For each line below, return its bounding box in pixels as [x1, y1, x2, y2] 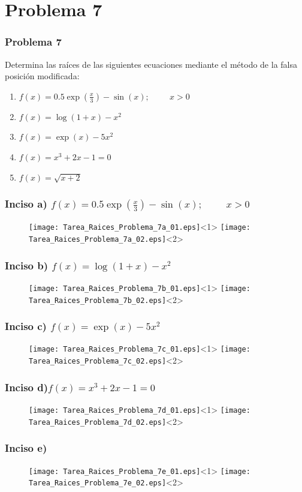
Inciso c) [5, 319, 47, 334]
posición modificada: [5, 70, 80, 82]
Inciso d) [5, 379, 49, 394]
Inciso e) [5, 440, 47, 455]
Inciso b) [5, 257, 49, 272]
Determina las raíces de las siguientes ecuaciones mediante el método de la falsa [5, 58, 297, 70]
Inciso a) [5, 196, 47, 211]
